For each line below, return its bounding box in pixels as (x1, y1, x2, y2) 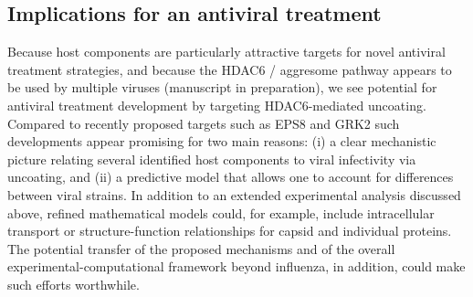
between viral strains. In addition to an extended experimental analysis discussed (7, 185, 461, 204)
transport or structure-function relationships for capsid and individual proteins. (7, 221, 452, 240)
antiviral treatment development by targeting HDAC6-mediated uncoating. (7, 95, 426, 114)
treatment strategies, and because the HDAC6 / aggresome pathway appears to (7, 59, 452, 79)
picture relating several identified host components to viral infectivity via (7, 149, 416, 168)
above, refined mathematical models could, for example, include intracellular (7, 203, 435, 222)
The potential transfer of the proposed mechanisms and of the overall (7, 239, 395, 258)
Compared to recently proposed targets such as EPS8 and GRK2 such (7, 113, 400, 133)
